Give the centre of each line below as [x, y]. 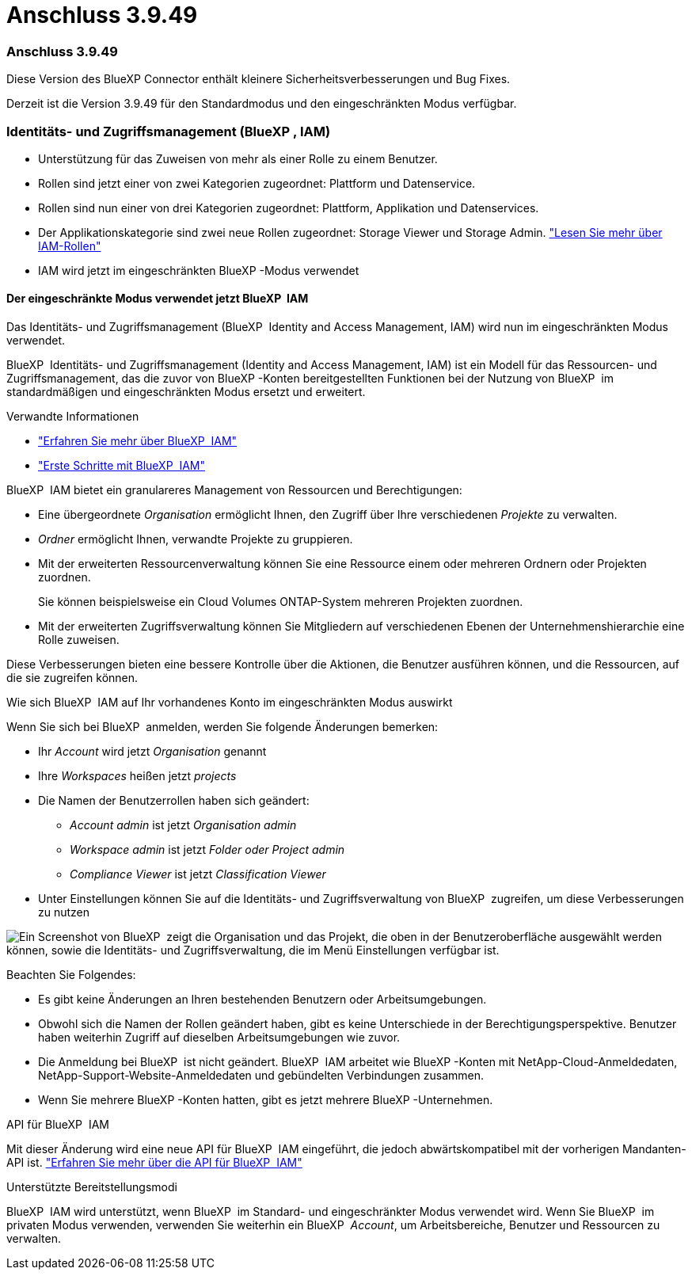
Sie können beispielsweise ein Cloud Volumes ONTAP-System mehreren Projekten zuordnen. [281, 602]
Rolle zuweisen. [79, 640]
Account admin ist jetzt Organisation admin [183, 825]
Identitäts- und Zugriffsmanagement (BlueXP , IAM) [169, 131]
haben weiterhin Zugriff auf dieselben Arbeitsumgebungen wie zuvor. [219, 1038]
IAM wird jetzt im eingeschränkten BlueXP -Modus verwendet [199, 270]
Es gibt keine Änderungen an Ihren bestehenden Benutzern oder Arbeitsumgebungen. [262, 1000]
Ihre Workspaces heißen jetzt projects [137, 776]
